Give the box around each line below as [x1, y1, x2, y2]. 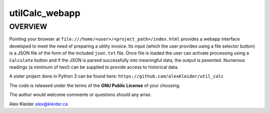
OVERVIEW [9, 22, 47, 31]
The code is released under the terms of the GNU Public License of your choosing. [9, 82, 180, 88]
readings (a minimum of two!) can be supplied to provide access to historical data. [9, 64, 179, 70]
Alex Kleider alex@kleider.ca [9, 100, 68, 107]
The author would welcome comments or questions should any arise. [9, 91, 152, 97]
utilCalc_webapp [9, 7, 80, 18]
